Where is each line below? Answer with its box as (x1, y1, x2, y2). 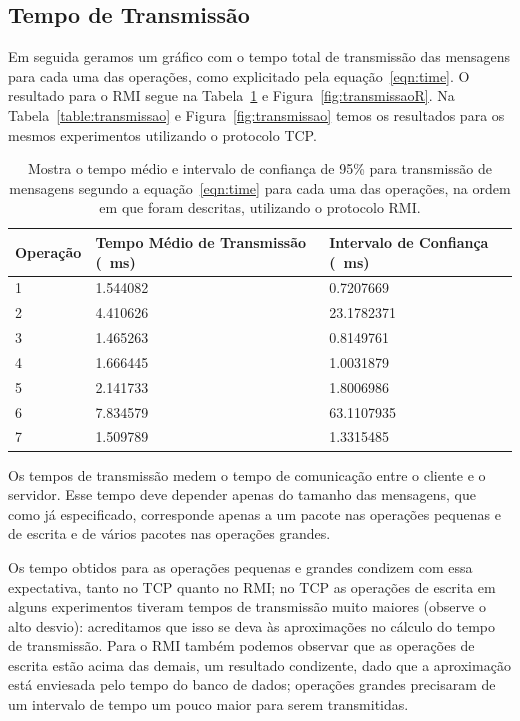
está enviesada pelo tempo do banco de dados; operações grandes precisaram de (8, 674, 496, 695)
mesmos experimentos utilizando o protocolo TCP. (8, 124, 317, 145)
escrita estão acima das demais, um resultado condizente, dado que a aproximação (8, 654, 511, 675)
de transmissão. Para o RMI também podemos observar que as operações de (8, 635, 475, 656)
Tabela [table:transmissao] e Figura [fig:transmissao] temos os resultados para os (8, 104, 505, 125)
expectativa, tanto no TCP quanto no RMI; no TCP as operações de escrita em (8, 576, 496, 597)
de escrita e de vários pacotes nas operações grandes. (8, 523, 331, 544)
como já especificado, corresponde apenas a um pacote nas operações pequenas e (8, 503, 501, 524)
